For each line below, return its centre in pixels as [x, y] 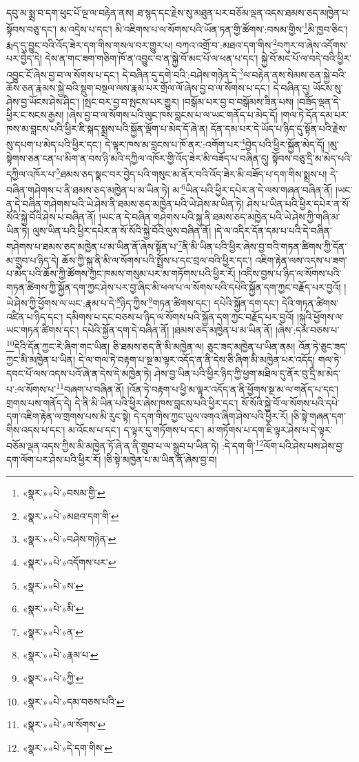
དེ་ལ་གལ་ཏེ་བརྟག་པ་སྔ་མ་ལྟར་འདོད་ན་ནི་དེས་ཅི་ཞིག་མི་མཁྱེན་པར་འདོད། [197, 360]
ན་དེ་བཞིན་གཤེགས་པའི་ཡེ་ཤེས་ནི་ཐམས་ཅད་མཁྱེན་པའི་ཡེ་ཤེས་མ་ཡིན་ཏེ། [125, 203]
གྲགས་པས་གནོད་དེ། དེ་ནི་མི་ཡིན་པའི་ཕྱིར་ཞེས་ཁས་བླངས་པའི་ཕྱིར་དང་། [122, 402]
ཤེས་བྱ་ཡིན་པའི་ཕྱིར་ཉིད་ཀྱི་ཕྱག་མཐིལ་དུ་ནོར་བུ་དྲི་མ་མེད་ [248, 373]
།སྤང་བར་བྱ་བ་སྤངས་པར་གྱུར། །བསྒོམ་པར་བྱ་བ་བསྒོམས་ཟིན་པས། [188, 101]
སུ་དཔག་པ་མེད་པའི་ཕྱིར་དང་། [54, 144]
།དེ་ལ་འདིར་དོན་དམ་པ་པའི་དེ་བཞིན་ [273, 230]
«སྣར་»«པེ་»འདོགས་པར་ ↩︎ [69, 562]
